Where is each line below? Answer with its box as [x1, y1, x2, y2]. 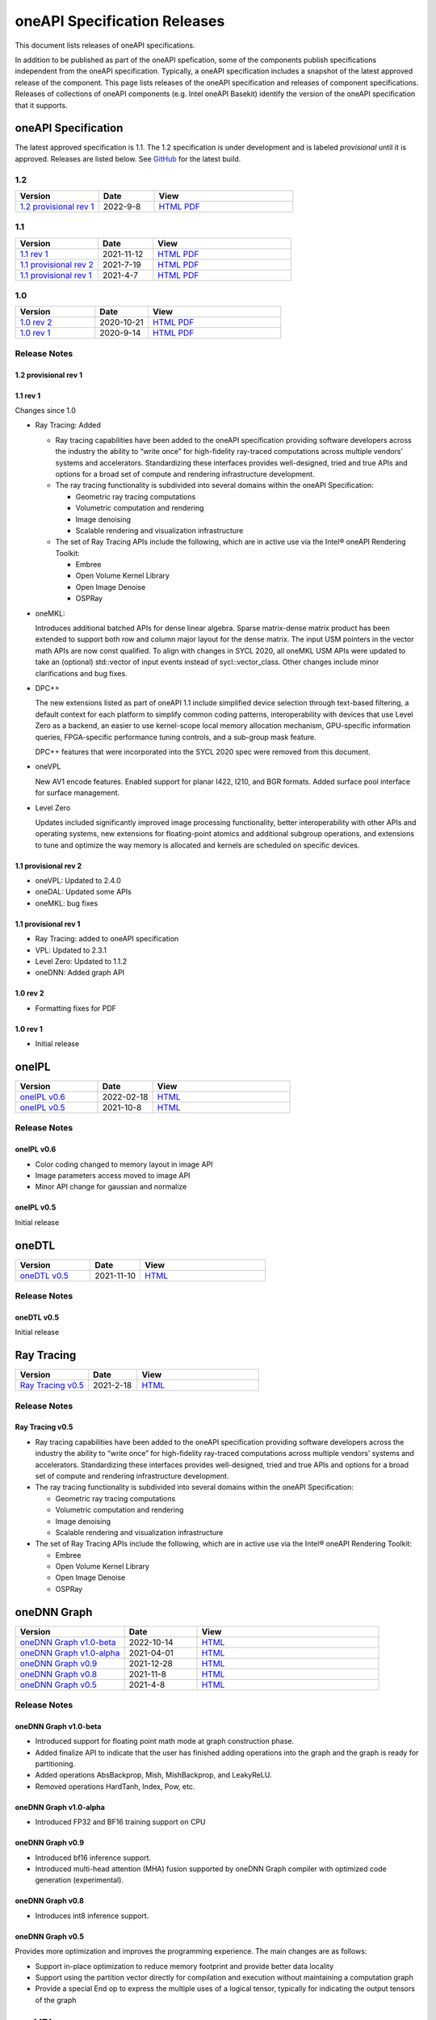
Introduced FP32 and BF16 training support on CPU [35, 1817, 206, 1827]
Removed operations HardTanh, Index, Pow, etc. [35, 1782, 195, 1791]
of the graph [35, 1995, 77, 2005]
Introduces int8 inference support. [35, 1911, 149, 1921]
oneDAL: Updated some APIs [35, 887, 132, 897]
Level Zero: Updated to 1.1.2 [35, 957, 128, 966]
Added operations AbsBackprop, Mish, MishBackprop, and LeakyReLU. [35, 1770, 272, 1780]
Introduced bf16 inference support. [35, 1853, 152, 1862]
